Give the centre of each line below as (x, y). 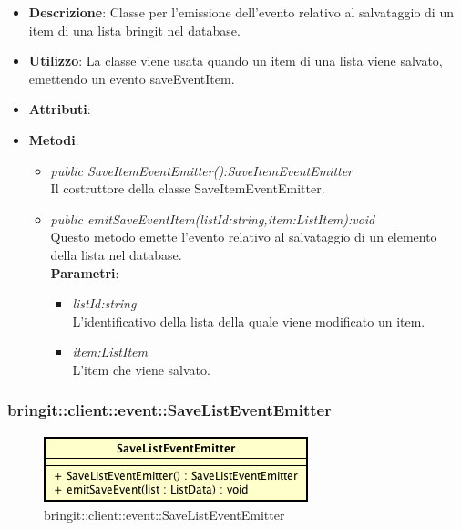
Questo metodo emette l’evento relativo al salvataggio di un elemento (244, 237)
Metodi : (54, 139)
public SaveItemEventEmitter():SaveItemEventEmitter (202, 170)
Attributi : (60, 109)
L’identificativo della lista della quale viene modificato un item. (249, 321)
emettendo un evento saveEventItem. (132, 78)
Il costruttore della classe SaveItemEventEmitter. (188, 188)
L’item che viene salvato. (141, 369)
